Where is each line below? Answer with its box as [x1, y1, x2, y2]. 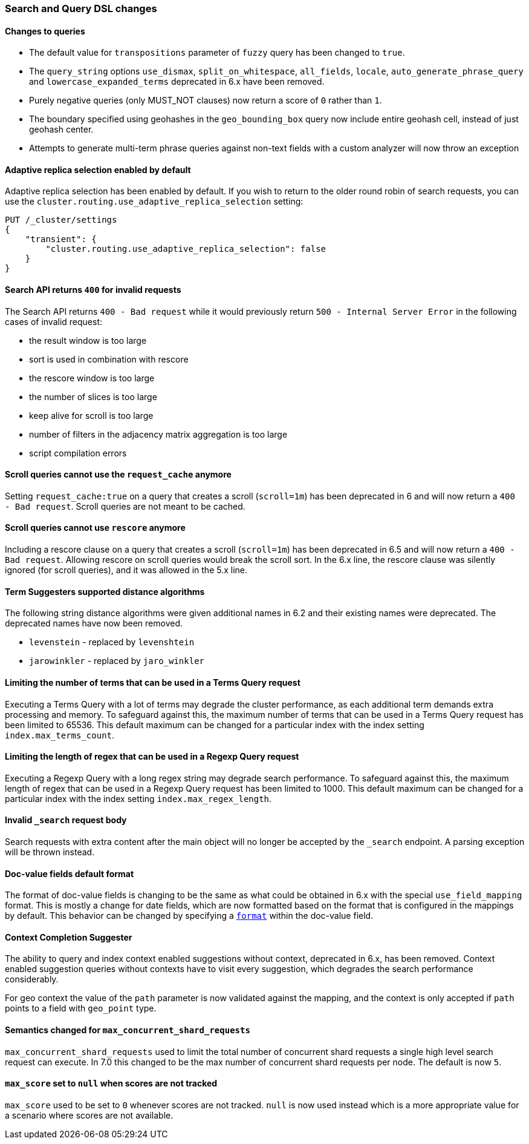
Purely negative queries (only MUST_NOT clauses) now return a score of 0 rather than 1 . [29, 95, 382, 106]
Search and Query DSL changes [5, 2, 157, 15]
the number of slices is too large [29, 391, 157, 402]
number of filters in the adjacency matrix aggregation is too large [29, 429, 288, 439]
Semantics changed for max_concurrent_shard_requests [5, 1025, 250, 1036]
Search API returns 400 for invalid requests [5, 284, 181, 295]
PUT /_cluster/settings [5, 215, 117, 225]
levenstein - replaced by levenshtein [29, 637, 195, 648]
